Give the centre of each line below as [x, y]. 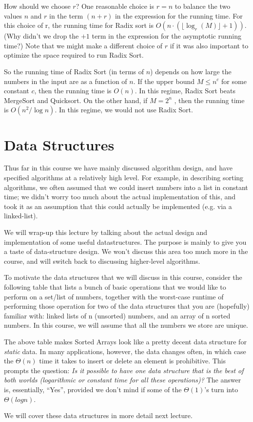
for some [234, 81]
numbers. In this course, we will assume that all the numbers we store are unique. [126, 325]
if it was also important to [209, 45]
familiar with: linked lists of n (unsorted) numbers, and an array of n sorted [117, 315]
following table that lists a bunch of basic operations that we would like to [115, 287]
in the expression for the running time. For [179, 15]
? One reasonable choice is [115, 6]
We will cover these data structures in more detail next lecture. [98, 415]
